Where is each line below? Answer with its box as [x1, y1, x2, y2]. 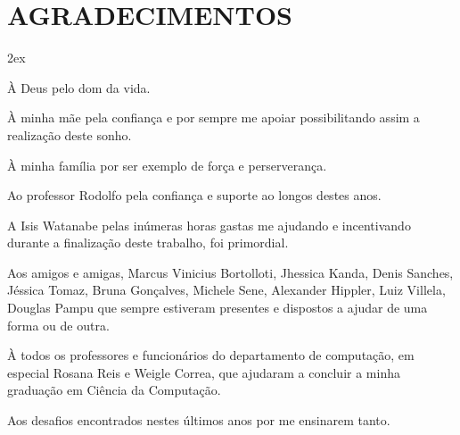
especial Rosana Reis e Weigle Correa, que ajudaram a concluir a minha [7, 363, 400, 381]
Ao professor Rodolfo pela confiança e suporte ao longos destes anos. [7, 186, 382, 205]
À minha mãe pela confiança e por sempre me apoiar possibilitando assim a [7, 108, 420, 127]
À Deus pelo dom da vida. [7, 78, 151, 96]
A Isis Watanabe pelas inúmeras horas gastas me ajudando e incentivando [7, 215, 411, 234]
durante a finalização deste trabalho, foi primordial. [7, 233, 289, 252]
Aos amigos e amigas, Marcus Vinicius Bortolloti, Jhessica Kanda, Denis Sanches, [7, 263, 454, 281]
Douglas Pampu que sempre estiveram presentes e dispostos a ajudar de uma [7, 298, 428, 317]
